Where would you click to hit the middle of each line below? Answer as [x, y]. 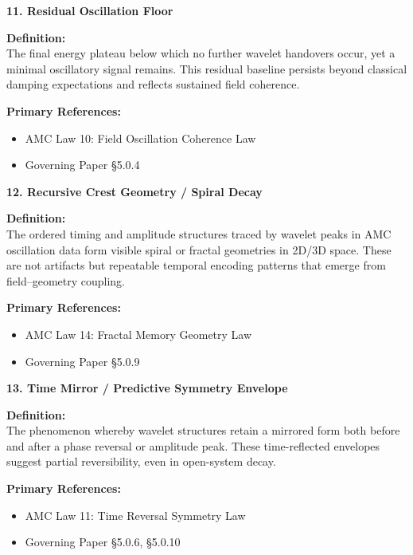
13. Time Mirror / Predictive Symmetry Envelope [147, 388]
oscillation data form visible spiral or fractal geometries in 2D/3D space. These [199, 249]
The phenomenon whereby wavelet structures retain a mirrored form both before [203, 430]
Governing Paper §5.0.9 [82, 361]
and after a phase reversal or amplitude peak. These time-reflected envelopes [193, 445]
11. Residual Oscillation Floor [90, 10]
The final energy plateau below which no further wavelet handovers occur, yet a [201, 53]
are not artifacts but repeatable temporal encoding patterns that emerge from [196, 265]
